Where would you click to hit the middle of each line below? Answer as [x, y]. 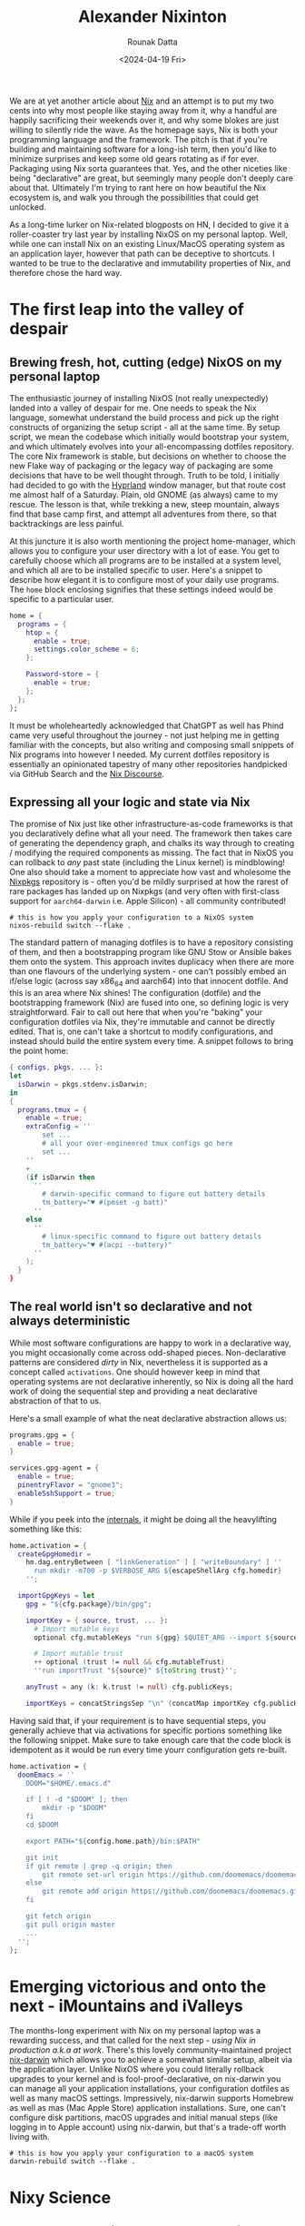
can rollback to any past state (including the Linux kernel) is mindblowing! [148, 862]
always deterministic [70, 1321]
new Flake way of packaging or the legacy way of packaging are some [142, 466]
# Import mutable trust [79, 1654]
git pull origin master [71, 1925]
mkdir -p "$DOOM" [74, 1808]
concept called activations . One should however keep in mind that [135, 1372]
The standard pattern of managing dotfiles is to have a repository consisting [151, 942]
